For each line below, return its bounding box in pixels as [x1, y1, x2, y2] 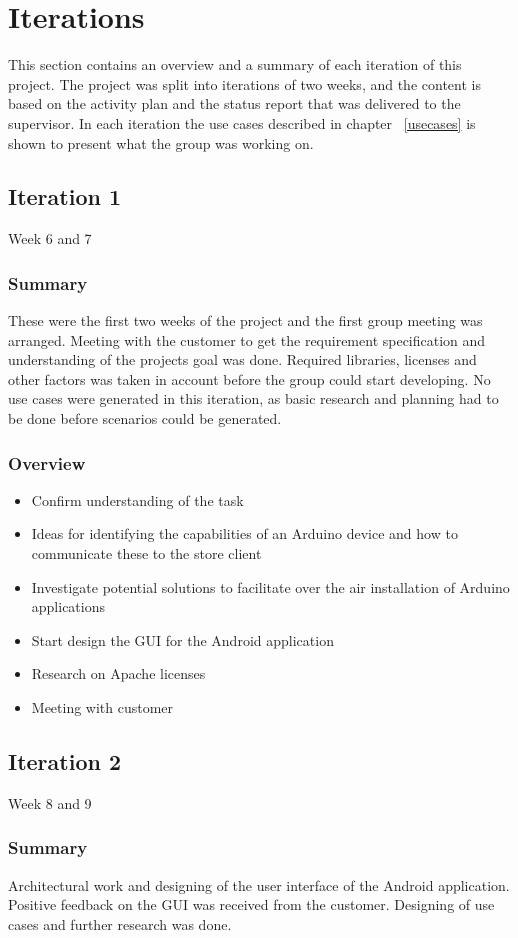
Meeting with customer [31, 697, 174, 718]
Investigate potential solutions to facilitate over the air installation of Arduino [31, 576, 510, 597]
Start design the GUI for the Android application [31, 629, 334, 650]
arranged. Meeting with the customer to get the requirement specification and [8, 329, 486, 350]
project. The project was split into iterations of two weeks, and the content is [8, 73, 481, 94]
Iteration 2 [8, 746, 122, 777]
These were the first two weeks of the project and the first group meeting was [8, 310, 483, 331]
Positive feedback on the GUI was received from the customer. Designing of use [8, 894, 495, 915]
